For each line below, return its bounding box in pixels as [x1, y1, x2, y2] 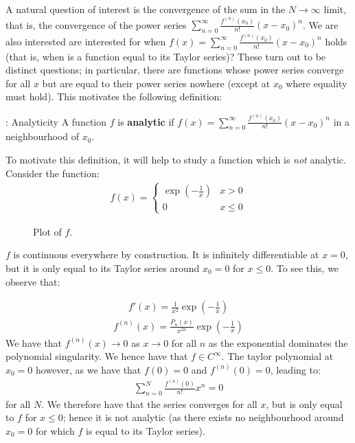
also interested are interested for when [5, 34, 166, 48]
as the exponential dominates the [208, 335, 348, 350]
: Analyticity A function [5, 114, 107, 128]
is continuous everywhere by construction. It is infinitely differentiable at [13, 247, 319, 262]
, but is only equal [266, 396, 343, 411]
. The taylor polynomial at [221, 349, 334, 363]
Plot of [33, 224, 62, 238]
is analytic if [117, 114, 174, 128]
